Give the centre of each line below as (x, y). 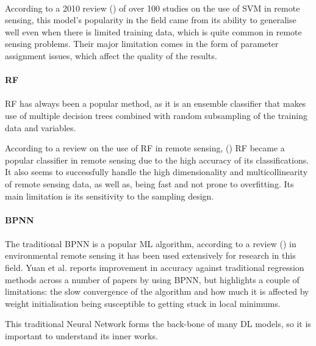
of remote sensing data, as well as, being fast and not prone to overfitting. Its (149, 183)
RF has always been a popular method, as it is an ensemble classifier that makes (156, 103)
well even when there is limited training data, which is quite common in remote (153, 31)
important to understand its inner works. (81, 336)
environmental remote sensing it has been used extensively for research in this (150, 255)
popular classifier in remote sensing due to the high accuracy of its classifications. (157, 160)
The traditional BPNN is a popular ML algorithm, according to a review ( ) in (151, 243)
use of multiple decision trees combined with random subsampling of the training (156, 115)
